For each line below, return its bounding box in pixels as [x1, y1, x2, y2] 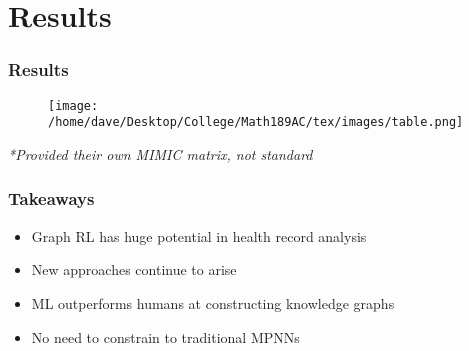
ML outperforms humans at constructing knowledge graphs [31, 292, 395, 313]
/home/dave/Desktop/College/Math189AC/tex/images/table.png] [48, 115, 464, 130]
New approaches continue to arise [31, 259, 237, 280]
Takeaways [8, 186, 95, 211]
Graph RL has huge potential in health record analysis [31, 225, 367, 246]
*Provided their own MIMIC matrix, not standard [8, 143, 313, 164]
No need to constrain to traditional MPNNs [31, 326, 300, 347]
